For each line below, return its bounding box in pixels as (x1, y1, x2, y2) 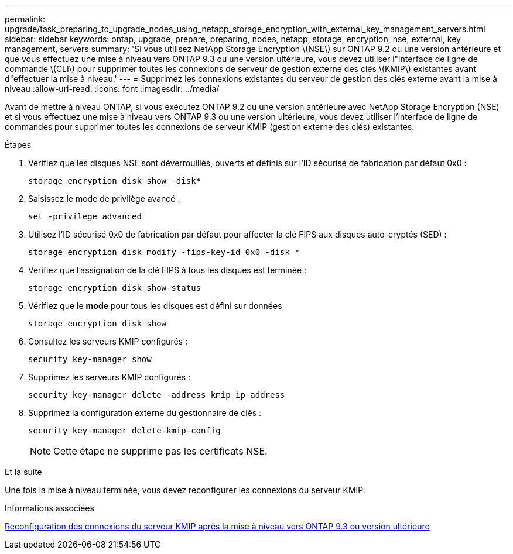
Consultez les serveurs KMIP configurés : (28, 336, 188, 346)
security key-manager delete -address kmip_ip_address (28, 390, 285, 400)
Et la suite (5, 467, 42, 477)
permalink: (5, 14, 46, 24)
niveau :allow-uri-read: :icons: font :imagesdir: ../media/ (5, 84, 220, 94)
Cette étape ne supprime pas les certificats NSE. (53, 445, 268, 457)
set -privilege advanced (28, 212, 142, 221)
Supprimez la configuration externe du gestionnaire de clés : (28, 408, 262, 418)
